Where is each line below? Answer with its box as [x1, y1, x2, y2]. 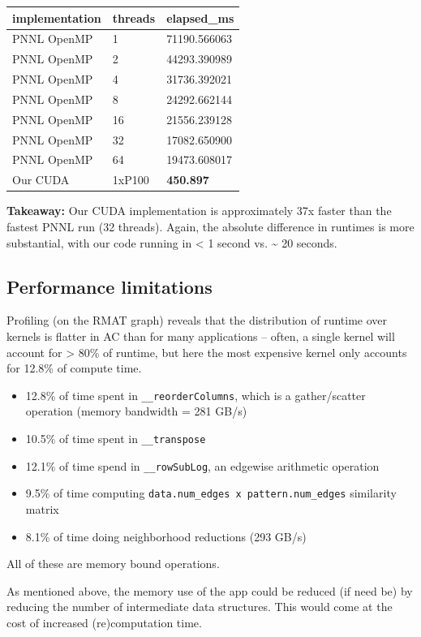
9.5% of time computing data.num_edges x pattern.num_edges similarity [25, 484, 397, 501]
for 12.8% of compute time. [6, 359, 142, 377]
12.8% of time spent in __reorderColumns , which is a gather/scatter [25, 386, 366, 403]
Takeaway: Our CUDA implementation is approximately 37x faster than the [6, 202, 392, 219]
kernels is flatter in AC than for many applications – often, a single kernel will [6, 327, 395, 344]
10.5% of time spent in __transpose [25, 429, 206, 446]
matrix [25, 500, 59, 517]
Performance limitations [6, 273, 213, 299]
